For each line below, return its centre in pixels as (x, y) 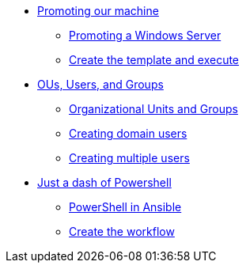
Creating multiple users (129, 158)
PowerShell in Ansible (125, 207)
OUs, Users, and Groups (100, 84)
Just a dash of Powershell (104, 182)
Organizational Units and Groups (153, 109)
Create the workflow (122, 231)
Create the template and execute (154, 60)
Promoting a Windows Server (145, 35)
